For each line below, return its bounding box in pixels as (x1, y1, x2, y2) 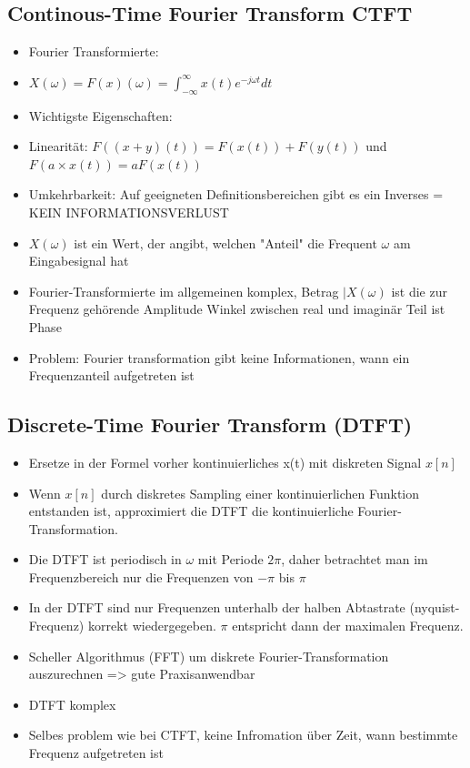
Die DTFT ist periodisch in (28, 550, 182, 569)
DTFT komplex (28, 694, 116, 713)
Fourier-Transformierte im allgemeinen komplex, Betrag (28, 281, 339, 300)
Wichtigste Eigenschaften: (28, 106, 173, 125)
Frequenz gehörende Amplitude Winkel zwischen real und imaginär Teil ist (28, 299, 445, 318)
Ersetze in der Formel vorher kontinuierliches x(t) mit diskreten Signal (28, 452, 422, 471)
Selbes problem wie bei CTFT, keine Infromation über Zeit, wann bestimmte (28, 725, 458, 744)
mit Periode (197, 550, 264, 569)
